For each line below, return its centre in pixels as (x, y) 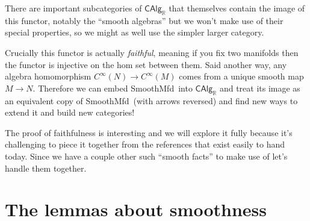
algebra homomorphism (48, 76)
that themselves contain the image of (237, 8)
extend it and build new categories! (70, 112)
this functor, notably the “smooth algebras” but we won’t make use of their (144, 20)
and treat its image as (260, 88)
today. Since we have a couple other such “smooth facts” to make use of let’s (146, 156)
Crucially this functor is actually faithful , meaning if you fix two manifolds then (152, 52)
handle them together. (46, 168)
